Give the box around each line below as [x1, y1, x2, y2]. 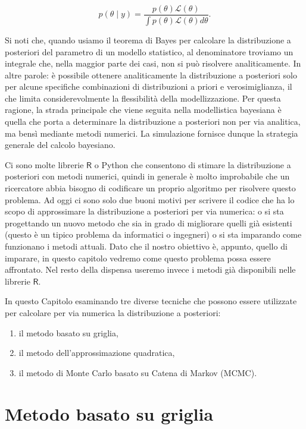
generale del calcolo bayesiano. [5, 138, 115, 151]
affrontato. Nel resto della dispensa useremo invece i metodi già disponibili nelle [5, 263, 296, 276]
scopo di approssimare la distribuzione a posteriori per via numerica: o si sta [5, 205, 284, 217]
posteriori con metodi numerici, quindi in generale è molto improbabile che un [5, 170, 290, 182]
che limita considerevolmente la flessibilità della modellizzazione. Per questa [5, 92, 281, 104]
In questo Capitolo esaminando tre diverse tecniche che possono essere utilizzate [5, 295, 297, 307]
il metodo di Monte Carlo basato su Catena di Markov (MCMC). [18, 366, 257, 378]
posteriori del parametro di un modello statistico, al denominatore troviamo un [5, 45, 293, 58]
